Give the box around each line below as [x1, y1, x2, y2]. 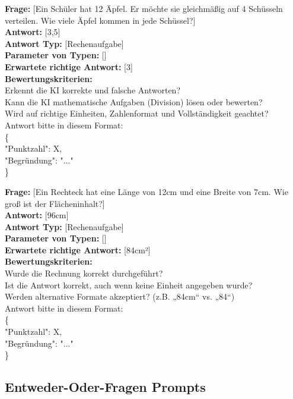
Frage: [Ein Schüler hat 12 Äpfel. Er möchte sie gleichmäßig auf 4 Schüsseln [5, 2, 283, 14]
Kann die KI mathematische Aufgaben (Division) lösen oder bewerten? [5, 95, 263, 108]
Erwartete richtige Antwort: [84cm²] [5, 243, 151, 256]
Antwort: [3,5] [5, 26, 60, 38]
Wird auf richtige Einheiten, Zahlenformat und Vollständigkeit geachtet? [5, 107, 269, 120]
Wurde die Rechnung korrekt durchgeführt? [5, 267, 163, 279]
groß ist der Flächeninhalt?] [5, 197, 105, 209]
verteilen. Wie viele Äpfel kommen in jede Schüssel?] [5, 14, 196, 26]
